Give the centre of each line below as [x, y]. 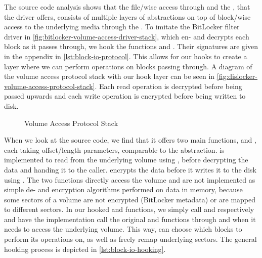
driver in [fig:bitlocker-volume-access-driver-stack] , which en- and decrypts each [127, 36]
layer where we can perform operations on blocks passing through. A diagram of [128, 66]
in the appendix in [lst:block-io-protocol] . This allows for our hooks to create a [126, 56]
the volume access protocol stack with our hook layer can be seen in [110, 76]
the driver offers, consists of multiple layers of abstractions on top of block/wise [127, 16]
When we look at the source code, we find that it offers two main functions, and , [130, 140]
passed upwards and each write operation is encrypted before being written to [125, 96]
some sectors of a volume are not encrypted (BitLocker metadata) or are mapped [130, 199]
